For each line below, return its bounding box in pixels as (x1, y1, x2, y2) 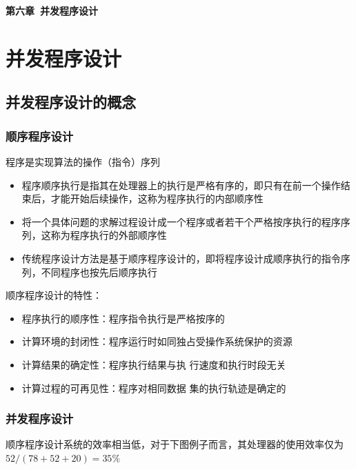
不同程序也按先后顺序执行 (41, 264, 157, 279)
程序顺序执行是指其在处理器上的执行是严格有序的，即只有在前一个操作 (21, 177, 341, 192)
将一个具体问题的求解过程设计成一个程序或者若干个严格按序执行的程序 (21, 214, 341, 228)
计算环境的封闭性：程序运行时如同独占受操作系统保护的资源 (21, 334, 293, 349)
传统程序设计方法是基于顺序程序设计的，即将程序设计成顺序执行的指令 (21, 251, 341, 265)
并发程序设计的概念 (6, 91, 136, 112)
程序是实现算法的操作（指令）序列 (6, 154, 160, 168)
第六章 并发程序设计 (6, 3, 99, 17)
